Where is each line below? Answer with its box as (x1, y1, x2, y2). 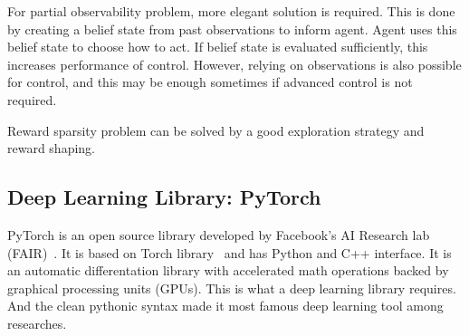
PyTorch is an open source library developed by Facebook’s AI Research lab (7, 225, 430, 244)
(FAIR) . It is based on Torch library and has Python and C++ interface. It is (7, 243, 452, 262)
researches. (7, 313, 67, 332)
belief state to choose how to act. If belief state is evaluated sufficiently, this (7, 37, 428, 56)
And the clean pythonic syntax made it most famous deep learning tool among (7, 296, 444, 315)
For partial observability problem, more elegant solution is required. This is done (7, 2, 455, 20)
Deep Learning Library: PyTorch (7, 183, 321, 211)
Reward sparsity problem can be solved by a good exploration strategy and (7, 120, 425, 139)
